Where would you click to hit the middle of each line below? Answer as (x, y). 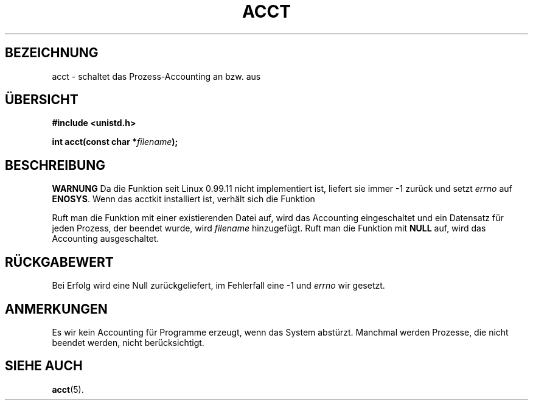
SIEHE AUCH (44, 366)
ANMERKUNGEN (56, 309)
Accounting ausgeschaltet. (106, 239)
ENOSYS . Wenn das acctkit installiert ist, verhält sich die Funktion (183, 199)
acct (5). (68, 389)
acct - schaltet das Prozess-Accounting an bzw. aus (156, 76)
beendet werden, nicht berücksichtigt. (128, 342)
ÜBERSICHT (42, 100)
